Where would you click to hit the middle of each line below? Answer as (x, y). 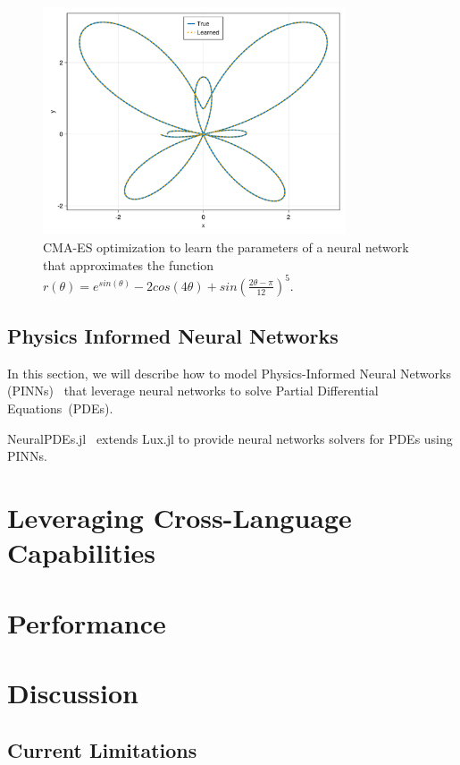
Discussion (73, 692)
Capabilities (82, 552)
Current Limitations (102, 749)
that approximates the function (129, 264)
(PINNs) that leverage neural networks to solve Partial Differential (193, 391)
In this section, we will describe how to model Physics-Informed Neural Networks (229, 373)
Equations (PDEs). (60, 408)
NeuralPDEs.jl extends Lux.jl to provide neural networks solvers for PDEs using (230, 438)
